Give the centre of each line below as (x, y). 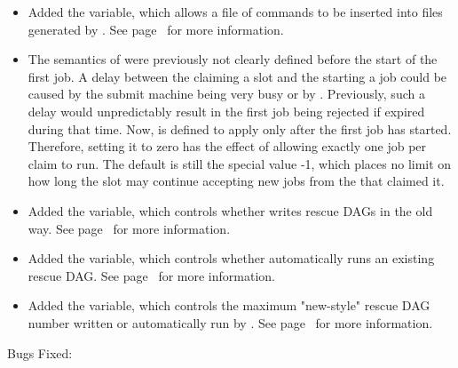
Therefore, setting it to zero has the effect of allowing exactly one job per (227, 146)
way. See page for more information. (129, 228)
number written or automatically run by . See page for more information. (230, 322)
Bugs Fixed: (40, 352)
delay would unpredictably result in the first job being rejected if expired (226, 111)
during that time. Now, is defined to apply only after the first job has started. (240, 128)
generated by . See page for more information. (156, 29)
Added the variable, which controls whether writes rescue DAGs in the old (230, 210)
